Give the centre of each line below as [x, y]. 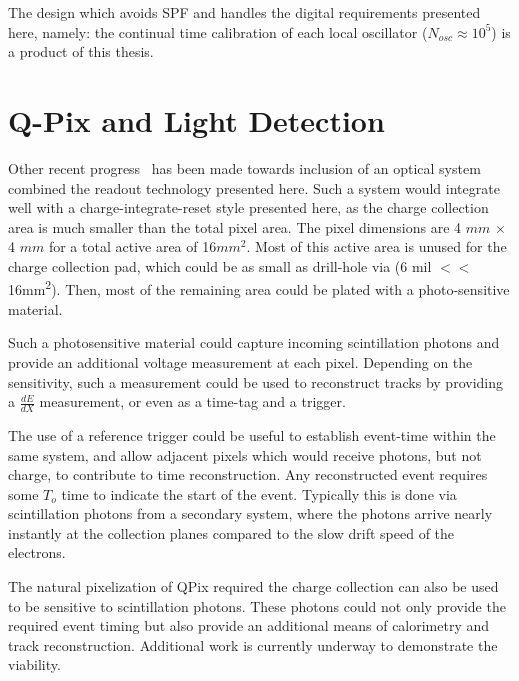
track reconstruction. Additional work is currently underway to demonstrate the [253, 644]
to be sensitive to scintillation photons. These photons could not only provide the [257, 605]
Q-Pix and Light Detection [196, 119]
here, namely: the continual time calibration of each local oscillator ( [218, 31]
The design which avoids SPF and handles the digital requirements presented [244, 12]
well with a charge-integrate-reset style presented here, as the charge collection [248, 207]
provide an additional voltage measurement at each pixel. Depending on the [240, 361]
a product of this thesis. [81, 51]
